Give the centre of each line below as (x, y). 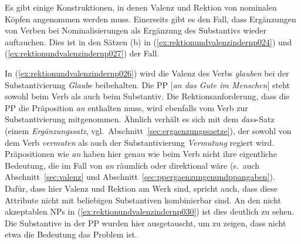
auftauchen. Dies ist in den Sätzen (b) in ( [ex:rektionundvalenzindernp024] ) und (148, 41)
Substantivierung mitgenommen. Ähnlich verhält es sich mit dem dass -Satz (140, 119)
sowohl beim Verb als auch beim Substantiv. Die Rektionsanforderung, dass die (147, 96)
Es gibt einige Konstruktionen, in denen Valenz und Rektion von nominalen (141, 7)
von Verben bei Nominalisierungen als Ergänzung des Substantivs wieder (136, 30)
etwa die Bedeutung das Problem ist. (71, 234)
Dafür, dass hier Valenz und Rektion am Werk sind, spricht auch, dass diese (141, 188)
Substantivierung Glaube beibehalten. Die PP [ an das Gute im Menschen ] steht (148, 84)
